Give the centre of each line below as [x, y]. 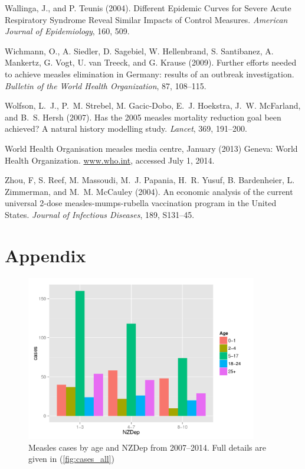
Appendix [45, 255]
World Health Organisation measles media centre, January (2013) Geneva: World [151, 148]
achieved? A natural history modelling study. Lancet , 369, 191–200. [126, 128]
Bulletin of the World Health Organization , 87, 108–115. [106, 85]
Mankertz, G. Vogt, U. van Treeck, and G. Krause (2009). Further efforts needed [151, 62]
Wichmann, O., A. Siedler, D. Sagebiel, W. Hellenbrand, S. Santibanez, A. [139, 51]
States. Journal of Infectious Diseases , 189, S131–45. [100, 214]
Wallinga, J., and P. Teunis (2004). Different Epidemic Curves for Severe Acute [148, 8]
